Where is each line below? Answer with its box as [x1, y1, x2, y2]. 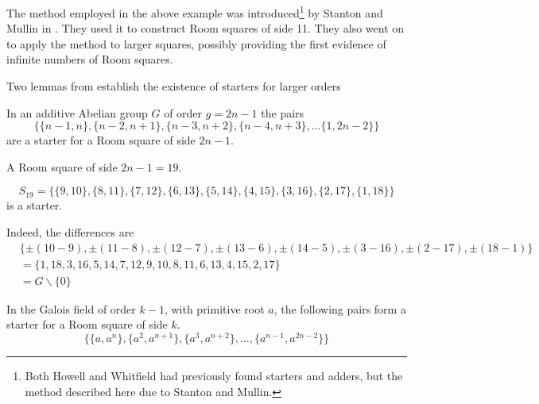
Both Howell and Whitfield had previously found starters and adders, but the [25, 367, 403, 383]
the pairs [261, 104, 304, 121]
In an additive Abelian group [6, 104, 148, 121]
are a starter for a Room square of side [6, 132, 196, 148]
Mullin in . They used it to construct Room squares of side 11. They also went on [6, 20, 405, 37]
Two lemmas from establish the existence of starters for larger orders [6, 78, 341, 94]
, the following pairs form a [273, 300, 406, 317]
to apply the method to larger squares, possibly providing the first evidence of [6, 35, 386, 52]
